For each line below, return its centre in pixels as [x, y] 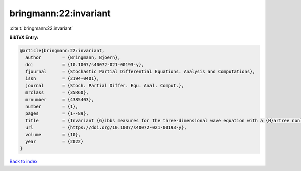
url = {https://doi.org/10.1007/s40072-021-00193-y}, [106, 128]
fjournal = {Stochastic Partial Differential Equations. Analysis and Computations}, [140, 72]
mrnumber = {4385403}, [60, 100]
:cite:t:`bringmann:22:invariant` [41, 28]
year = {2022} [54, 142]
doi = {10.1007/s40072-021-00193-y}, [85, 64]
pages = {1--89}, [57, 114]
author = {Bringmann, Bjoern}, [73, 57]
